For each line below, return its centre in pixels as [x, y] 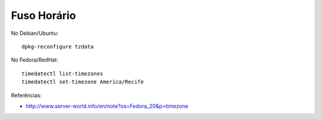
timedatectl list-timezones [62, 73]
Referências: [26, 95]
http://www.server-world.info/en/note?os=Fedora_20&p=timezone [107, 106]
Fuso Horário [44, 15]
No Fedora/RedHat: [35, 60]
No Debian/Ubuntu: [35, 33]
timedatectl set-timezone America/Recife [83, 82]
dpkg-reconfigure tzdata [58, 46]
